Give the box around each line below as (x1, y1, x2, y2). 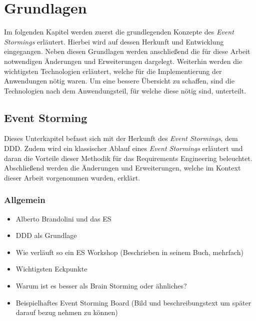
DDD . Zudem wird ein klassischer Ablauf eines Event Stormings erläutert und (4, 143, 243, 153)
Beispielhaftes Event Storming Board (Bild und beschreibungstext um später (15, 297, 251, 307)
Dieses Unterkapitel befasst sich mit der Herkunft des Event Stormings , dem (4, 133, 238, 143)
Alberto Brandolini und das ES (15, 213, 111, 223)
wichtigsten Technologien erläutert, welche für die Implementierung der (4, 65, 222, 76)
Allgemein (4, 193, 45, 206)
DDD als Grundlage (15, 230, 77, 240)
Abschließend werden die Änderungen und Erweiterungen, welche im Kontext (4, 162, 241, 173)
